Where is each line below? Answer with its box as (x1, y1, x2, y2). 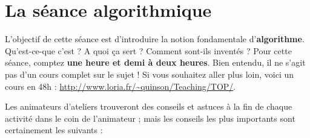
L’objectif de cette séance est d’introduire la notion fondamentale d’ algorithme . (5, 33, 305, 45)
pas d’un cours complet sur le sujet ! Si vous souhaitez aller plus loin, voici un (5, 67, 294, 80)
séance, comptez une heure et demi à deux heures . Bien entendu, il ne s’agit (5, 56, 306, 69)
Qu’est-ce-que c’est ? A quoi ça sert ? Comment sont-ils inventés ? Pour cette (5, 44, 292, 57)
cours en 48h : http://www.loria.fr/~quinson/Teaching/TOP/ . (5, 80, 236, 92)
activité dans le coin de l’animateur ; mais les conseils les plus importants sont (5, 111, 295, 124)
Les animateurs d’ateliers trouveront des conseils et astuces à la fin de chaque (5, 100, 292, 113)
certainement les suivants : (5, 124, 103, 136)
